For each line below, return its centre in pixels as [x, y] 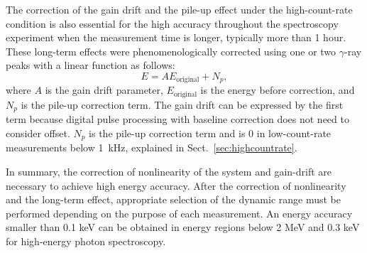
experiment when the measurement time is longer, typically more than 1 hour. [176, 37]
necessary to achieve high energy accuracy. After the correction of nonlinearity [176, 185]
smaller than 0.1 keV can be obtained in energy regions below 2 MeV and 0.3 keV [183, 227]
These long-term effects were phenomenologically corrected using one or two [171, 51]
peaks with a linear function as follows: [91, 65]
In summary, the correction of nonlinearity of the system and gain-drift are [169, 171]
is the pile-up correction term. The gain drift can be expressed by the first [182, 104]
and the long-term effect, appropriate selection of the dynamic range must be [174, 199]
